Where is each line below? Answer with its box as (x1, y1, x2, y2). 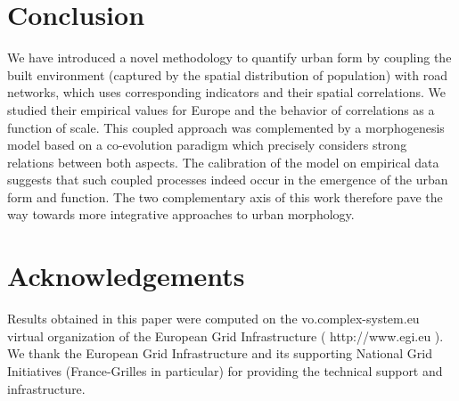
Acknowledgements (7, 258, 245, 294)
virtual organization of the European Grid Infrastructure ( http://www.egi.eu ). (7, 326, 444, 345)
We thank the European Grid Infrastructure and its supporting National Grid (7, 344, 433, 363)
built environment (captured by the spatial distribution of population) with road (7, 65, 447, 84)
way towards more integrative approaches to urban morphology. (7, 205, 355, 224)
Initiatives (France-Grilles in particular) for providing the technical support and (7, 361, 443, 380)
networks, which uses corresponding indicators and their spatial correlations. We (7, 83, 446, 102)
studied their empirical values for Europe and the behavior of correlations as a (7, 100, 435, 119)
